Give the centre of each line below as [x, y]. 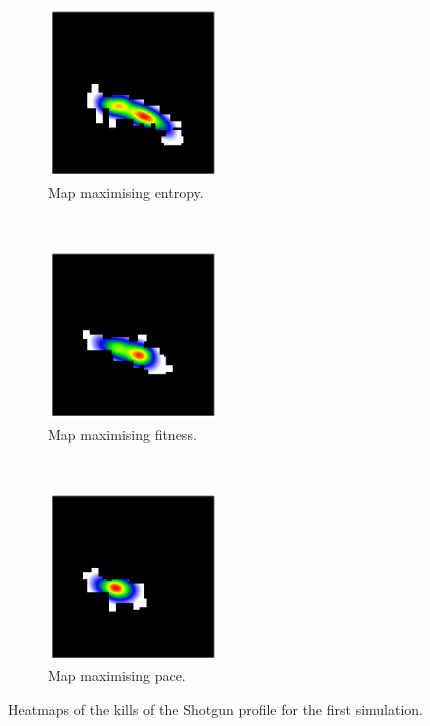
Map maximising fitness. [122, 433]
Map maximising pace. [117, 675]
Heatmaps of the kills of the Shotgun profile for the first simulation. [216, 708]
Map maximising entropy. [126, 191]
